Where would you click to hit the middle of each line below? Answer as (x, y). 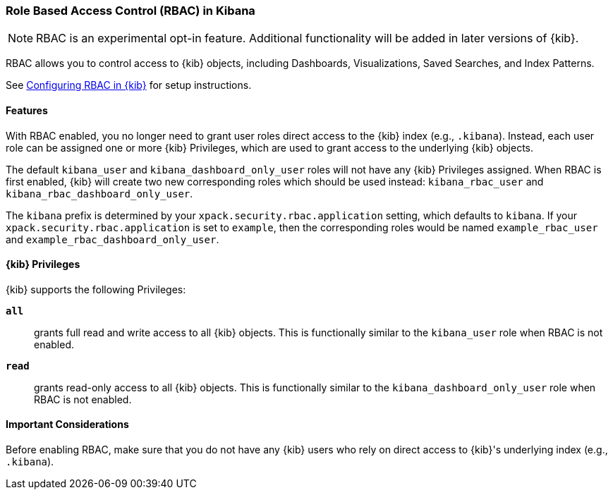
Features (27, 110)
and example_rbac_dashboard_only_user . (113, 239)
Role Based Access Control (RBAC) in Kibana (131, 11)
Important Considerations (67, 424)
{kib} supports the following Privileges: (96, 289)
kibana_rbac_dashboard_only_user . (99, 193)
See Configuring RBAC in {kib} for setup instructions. (129, 85)
